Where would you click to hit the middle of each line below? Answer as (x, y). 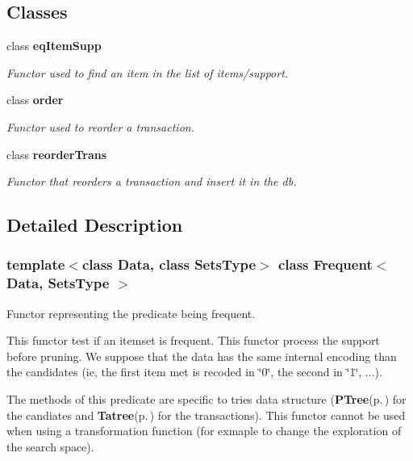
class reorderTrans (57, 154)
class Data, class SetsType (169, 264)
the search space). (50, 446)
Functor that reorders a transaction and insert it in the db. (152, 181)
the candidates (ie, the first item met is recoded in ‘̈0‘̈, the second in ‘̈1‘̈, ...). (194, 372)
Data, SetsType (58, 283)
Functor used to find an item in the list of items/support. (148, 72)
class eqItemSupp (54, 46)
